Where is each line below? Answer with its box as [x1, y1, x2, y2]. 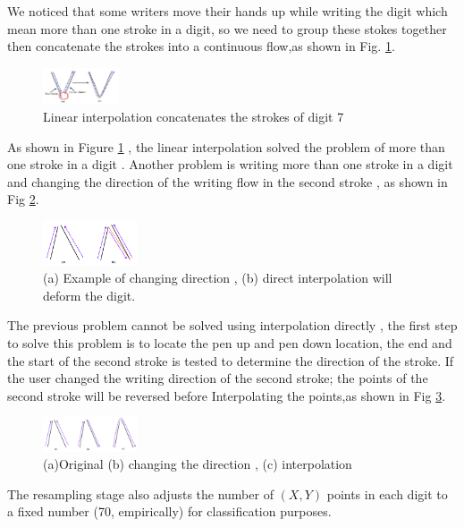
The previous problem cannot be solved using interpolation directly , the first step [7, 316, 458, 335]
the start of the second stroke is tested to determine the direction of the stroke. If [7, 351, 454, 370]
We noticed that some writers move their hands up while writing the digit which [7, 2, 448, 20]
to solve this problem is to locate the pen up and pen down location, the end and [7, 333, 452, 352]
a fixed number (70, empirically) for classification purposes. [7, 502, 332, 521]
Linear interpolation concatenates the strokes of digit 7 [43, 107, 344, 126]
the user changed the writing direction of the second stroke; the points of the [7, 369, 428, 387]
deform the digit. [43, 285, 136, 304]
